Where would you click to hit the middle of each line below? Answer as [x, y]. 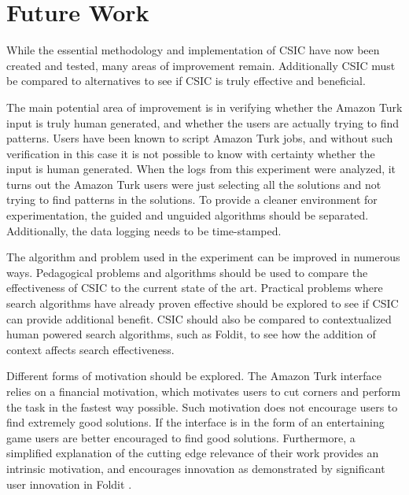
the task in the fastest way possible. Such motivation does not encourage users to [202, 406]
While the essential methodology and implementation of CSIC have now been [193, 50]
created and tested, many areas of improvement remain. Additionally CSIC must [201, 65]
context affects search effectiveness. [90, 349]
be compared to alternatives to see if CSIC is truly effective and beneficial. [186, 81]
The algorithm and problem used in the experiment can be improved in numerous [203, 257]
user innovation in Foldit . [69, 484]
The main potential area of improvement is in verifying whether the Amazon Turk [204, 107]
